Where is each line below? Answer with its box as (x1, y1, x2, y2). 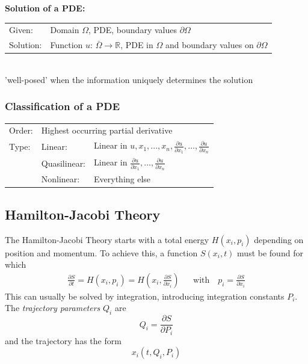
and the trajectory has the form (5, 334, 122, 347)
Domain (50, 23, 79, 36)
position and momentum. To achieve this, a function (5, 246, 198, 259)
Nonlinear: (41, 173, 80, 185)
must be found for (237, 246, 303, 259)
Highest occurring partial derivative (41, 124, 173, 137)
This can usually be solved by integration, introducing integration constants (5, 289, 285, 302)
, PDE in (120, 39, 153, 51)
